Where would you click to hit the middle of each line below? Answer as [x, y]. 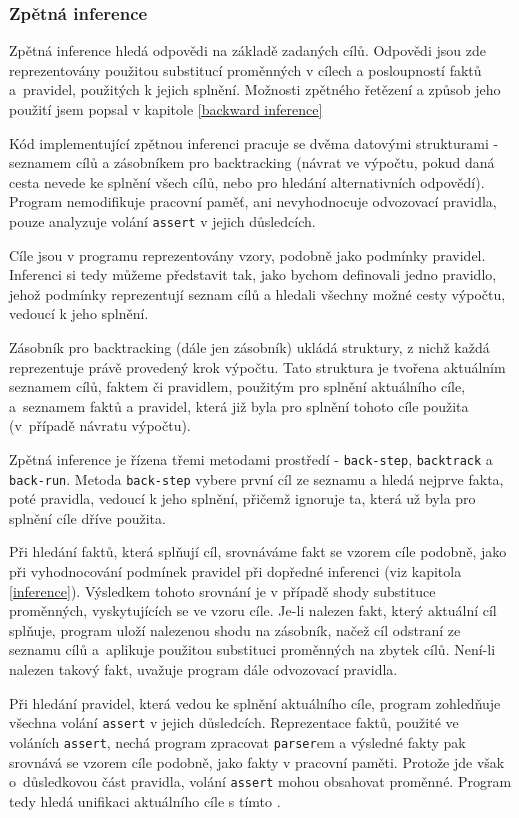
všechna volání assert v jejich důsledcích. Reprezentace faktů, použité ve [234, 722]
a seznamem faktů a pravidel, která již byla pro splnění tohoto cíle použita [239, 405]
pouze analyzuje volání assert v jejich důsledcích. [162, 220]
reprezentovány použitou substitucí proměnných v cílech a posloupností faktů [245, 69]
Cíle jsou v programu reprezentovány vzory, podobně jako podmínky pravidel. [247, 254]
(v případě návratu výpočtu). [100, 425]
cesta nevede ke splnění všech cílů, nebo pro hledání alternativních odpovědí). [247, 181]
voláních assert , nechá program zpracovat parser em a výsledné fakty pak [237, 741]
